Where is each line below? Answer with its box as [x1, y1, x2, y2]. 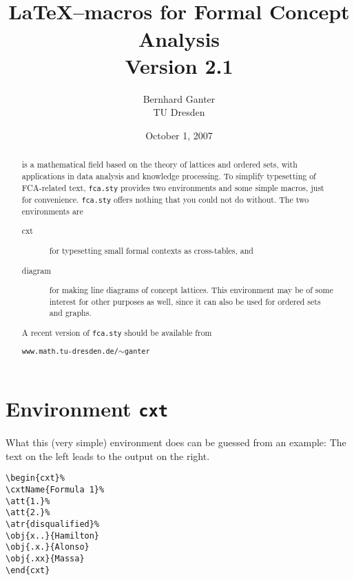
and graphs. [49, 307, 92, 319]
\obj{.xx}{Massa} [6, 553, 85, 563]
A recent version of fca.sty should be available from [21, 326, 212, 338]
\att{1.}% [6, 496, 50, 506]
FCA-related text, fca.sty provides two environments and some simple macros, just [21, 181, 324, 193]
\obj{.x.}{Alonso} [6, 542, 90, 552]
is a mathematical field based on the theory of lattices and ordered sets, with [21, 159, 298, 170]
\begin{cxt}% [6, 473, 65, 483]
